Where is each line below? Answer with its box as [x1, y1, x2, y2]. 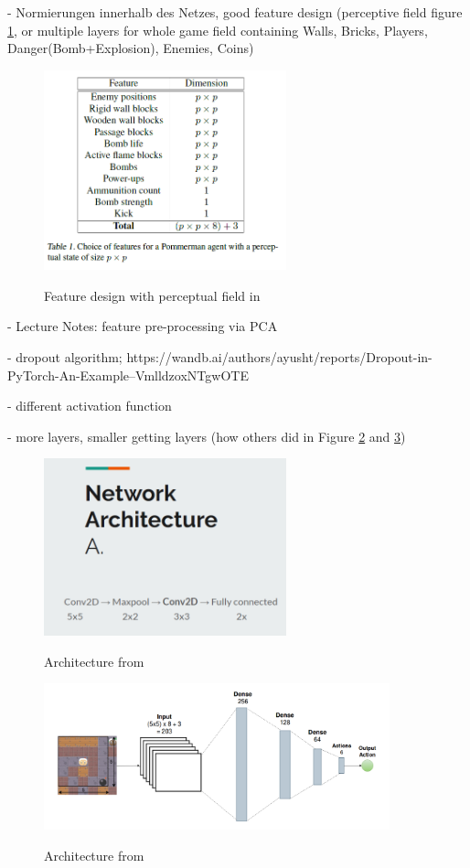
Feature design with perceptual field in [44, 285, 261, 305]
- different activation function [7, 396, 172, 415]
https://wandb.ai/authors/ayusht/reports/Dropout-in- [126, 347, 433, 366]
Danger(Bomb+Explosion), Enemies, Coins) [7, 38, 254, 58]
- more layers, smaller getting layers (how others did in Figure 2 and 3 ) [7, 426, 406, 445]
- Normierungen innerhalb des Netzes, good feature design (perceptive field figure [7, 3, 463, 21]
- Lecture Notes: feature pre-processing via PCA [7, 316, 278, 336]
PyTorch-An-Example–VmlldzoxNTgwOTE [7, 365, 249, 384]
